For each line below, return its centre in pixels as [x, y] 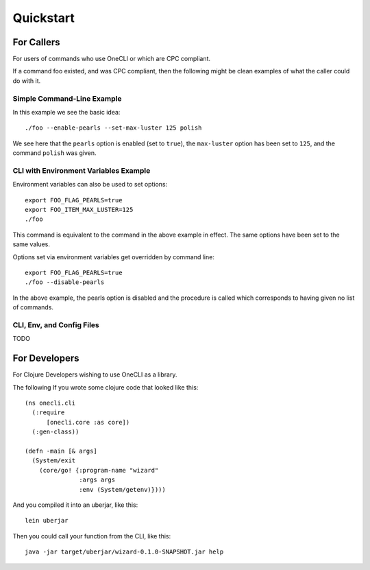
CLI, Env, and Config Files [56, 324]
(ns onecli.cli [50, 403]
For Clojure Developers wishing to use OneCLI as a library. [95, 375]
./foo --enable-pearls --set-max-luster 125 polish [113, 128]
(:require [48, 413]
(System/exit [54, 461]
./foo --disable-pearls [65, 282]
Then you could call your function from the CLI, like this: [92, 536]
